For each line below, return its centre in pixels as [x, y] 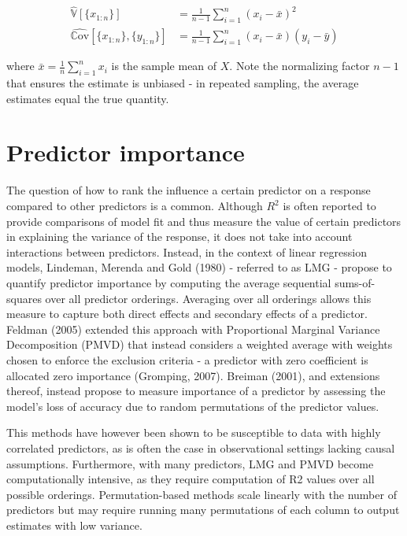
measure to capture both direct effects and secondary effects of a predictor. [187, 314]
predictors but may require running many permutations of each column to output [203, 510]
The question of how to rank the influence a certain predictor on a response [189, 190]
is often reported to [329, 205]
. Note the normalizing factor [300, 66]
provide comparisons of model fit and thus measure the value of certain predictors [204, 221]
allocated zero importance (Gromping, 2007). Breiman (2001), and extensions [193, 375]
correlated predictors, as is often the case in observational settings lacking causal [201, 447]
